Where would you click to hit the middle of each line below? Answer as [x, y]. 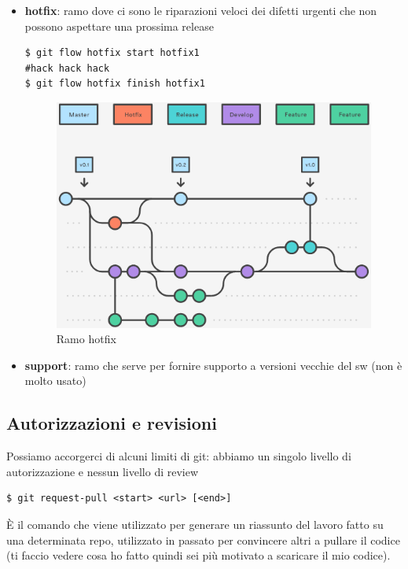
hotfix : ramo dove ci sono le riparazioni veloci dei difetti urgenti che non [201, 10]
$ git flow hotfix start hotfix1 [112, 53]
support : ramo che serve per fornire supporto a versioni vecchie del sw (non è [213, 365]
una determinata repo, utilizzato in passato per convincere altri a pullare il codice [203, 539]
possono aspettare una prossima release [119, 26]
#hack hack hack [67, 68]
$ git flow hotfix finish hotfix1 [115, 84]
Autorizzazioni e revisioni [112, 423]
